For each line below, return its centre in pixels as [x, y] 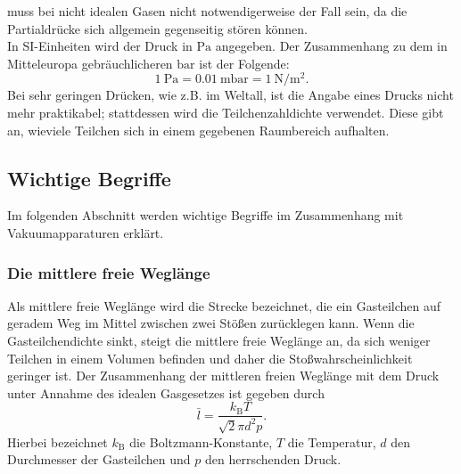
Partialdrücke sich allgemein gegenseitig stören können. [157, 28]
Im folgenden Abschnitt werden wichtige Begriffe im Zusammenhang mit [206, 215]
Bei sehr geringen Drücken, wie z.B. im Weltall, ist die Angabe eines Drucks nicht [230, 95]
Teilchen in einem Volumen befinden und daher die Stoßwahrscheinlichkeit [210, 358]
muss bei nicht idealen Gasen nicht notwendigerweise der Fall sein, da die [207, 11]
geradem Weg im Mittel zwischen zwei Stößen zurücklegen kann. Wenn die [211, 323]
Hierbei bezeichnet [58, 441]
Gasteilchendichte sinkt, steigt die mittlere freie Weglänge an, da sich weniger [219, 341]
